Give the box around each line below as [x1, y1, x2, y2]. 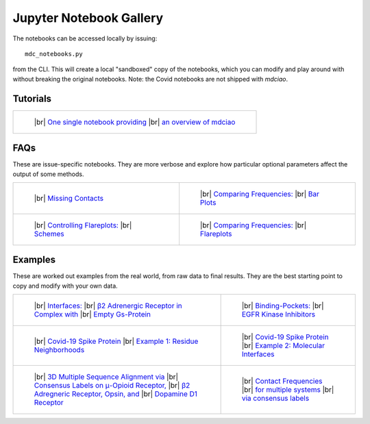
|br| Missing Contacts [34, 193, 104, 203]
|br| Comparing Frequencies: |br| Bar [199, 189, 320, 199]
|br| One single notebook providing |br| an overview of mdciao [34, 117, 236, 127]
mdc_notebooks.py [25, 50, 83, 58]
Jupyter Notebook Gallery [12, 10, 164, 25]
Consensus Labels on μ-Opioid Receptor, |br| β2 [34, 381, 190, 390]
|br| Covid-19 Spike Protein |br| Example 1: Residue [34, 336, 199, 346]
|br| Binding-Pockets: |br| [241, 301, 324, 311]
